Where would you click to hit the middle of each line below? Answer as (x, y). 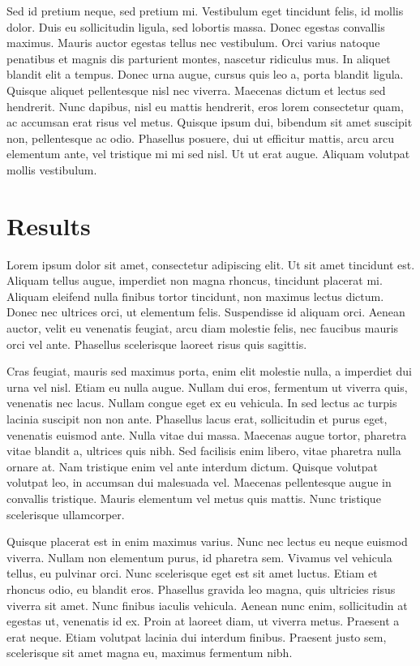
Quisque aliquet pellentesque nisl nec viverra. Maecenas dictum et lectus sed (196, 90)
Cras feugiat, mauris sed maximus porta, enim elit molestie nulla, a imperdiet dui (209, 371)
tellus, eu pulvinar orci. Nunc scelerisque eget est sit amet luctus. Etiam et (192, 573)
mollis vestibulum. (52, 169)
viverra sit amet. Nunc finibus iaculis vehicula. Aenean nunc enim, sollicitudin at (207, 605)
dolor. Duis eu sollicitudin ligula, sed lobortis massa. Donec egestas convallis (196, 26)
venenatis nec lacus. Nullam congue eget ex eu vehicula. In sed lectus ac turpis (202, 403)
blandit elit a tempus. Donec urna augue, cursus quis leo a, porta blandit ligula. (205, 74)
